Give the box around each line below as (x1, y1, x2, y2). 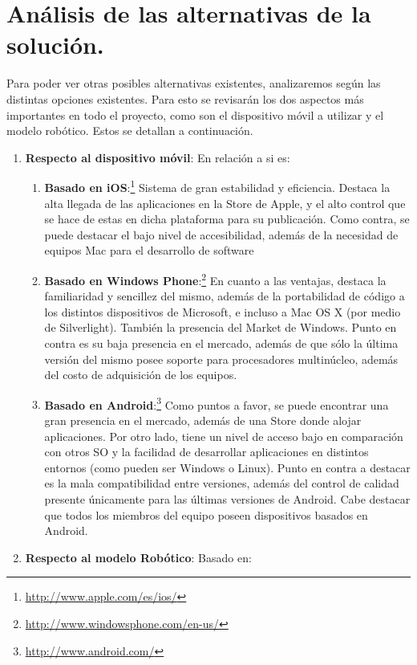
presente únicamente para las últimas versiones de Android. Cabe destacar (44, 490, 411, 507)
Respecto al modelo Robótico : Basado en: (25, 549, 252, 565)
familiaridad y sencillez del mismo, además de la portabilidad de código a (44, 288, 405, 304)
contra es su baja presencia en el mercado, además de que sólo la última (44, 334, 399, 351)
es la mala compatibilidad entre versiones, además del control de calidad (44, 475, 399, 492)
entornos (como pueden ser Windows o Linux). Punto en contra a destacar (44, 459, 411, 475)
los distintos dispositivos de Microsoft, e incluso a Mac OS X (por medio (44, 303, 401, 320)
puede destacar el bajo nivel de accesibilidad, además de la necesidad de (44, 226, 399, 243)
